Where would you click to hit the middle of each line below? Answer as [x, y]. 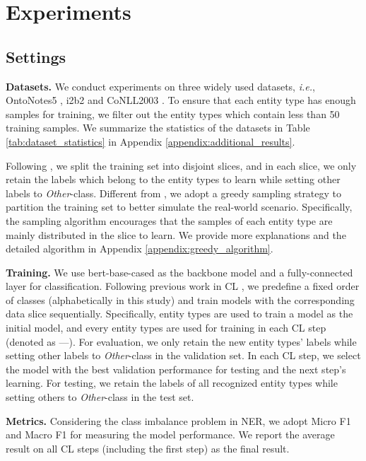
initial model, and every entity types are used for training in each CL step [166, 328]
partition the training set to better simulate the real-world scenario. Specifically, [179, 207]
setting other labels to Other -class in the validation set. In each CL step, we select [183, 355]
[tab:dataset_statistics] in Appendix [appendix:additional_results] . [150, 141]
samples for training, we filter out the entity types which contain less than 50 [173, 113]
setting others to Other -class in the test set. [100, 397]
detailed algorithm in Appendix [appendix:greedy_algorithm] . [140, 249]
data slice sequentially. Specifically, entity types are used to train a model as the [179, 314]
